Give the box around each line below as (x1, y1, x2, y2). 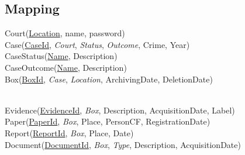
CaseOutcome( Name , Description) (5, 61, 127, 73)
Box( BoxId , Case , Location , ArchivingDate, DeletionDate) (5, 73, 213, 85)
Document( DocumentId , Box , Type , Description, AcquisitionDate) (5, 138, 241, 150)
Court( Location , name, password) (5, 27, 125, 39)
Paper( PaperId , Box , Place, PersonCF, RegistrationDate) (5, 115, 211, 128)
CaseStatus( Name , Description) (5, 50, 118, 62)
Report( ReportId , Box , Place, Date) (5, 126, 134, 139)
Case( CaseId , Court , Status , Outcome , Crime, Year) (5, 38, 190, 50)
